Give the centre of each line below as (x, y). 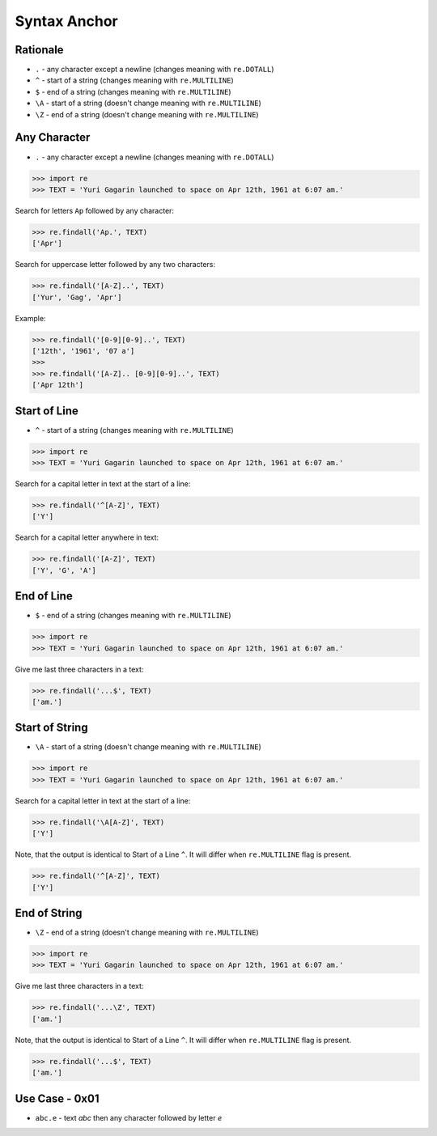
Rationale (39, 50)
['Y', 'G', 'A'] (64, 570)
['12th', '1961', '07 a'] (83, 351)
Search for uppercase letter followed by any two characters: (115, 265)
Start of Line (47, 411)
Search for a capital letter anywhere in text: (87, 537)
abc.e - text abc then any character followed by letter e (129, 1117)
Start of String (51, 728)
